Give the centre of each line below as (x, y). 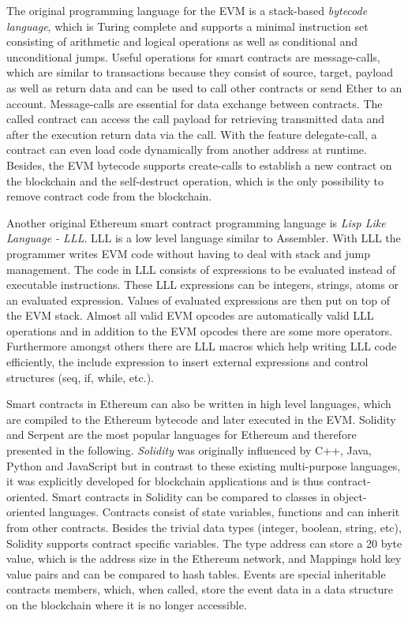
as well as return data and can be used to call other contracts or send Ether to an (204, 87)
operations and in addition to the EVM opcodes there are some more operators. (200, 330)
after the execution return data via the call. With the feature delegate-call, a (192, 134)
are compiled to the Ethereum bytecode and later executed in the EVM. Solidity (201, 419)
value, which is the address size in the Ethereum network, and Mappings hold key (204, 558)
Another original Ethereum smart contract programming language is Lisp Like (196, 222)
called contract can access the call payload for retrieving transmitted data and (196, 119)
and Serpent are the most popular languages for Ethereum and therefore (182, 434)
